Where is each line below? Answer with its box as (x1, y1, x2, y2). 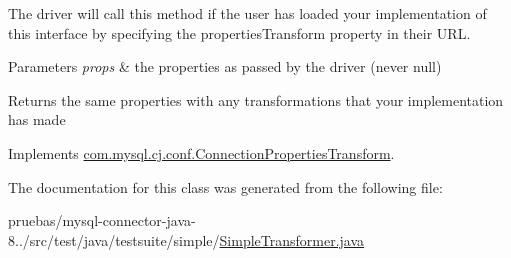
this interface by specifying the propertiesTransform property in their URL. (8, 22, 471, 43)
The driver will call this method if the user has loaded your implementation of (8, 3, 487, 23)
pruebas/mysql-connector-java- (8, 210, 196, 231)
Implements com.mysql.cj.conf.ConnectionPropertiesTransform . (8, 142, 395, 163)
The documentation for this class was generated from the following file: (8, 176, 443, 197)
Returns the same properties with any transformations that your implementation (8, 89, 504, 110)
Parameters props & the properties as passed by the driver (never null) (8, 56, 442, 77)
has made (8, 109, 66, 130)
